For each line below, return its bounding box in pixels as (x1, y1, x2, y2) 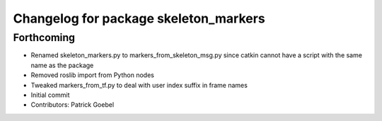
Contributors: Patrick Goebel (30, 100, 115, 109)
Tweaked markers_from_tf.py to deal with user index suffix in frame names (30, 81, 248, 89)
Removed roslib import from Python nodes (30, 71, 155, 79)
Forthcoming (13, 31, 76, 44)
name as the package (30, 61, 94, 69)
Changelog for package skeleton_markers (13, 11, 265, 26)
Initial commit (30, 91, 70, 99)
